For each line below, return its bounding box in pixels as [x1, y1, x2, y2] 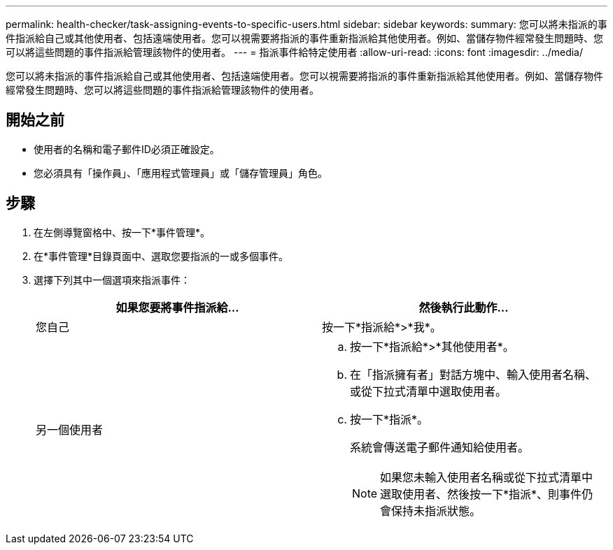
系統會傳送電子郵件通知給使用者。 [350, 440, 530, 454]
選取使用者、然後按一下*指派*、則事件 [380, 486, 582, 501]
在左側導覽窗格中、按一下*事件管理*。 [34, 226, 211, 238]
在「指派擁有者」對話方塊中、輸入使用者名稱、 [350, 367, 597, 382]
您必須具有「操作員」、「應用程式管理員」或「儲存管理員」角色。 [34, 166, 327, 179]
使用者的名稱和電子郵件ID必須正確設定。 [34, 143, 220, 155]
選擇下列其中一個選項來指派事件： [34, 273, 190, 286]
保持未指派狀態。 [391, 503, 481, 518]
